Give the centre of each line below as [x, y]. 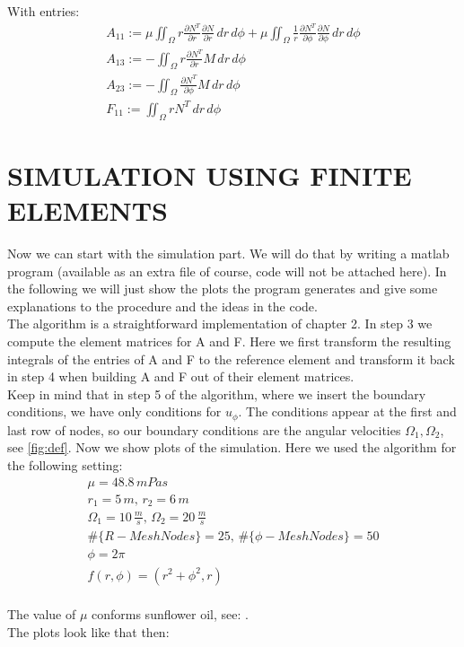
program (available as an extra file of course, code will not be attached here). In [227, 271]
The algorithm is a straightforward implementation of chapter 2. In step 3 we [220, 323]
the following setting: [65, 464]
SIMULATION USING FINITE [210, 175]
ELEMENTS [88, 210]
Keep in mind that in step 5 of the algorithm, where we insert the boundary [217, 393]
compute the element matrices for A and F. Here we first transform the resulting [229, 341]
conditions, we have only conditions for [114, 411]
